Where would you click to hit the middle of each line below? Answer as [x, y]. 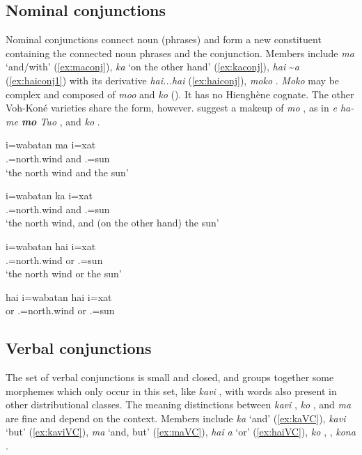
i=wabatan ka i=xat [49, 195]
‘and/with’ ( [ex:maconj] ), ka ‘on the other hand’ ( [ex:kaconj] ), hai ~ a [152, 67]
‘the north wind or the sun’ [64, 273]
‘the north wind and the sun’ [67, 172]
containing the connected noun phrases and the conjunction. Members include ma [180, 53]
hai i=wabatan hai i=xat [59, 296]
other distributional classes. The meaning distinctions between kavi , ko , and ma [179, 404]
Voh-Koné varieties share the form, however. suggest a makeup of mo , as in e [171, 108]
